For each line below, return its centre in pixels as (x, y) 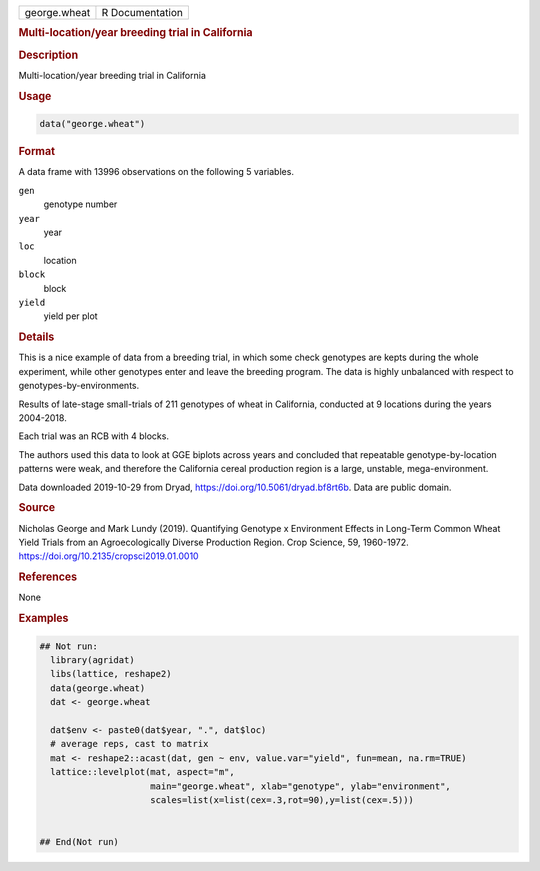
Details (36, 337)
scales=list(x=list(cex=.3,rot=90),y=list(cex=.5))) (282, 799)
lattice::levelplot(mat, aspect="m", (142, 772)
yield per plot (71, 316)
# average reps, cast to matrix (129, 744)
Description (48, 55)
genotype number (80, 204)
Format (36, 152)
